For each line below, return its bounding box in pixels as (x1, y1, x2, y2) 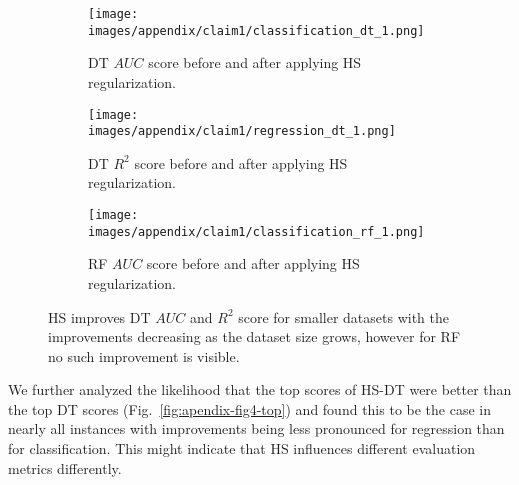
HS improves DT (48, 306, 151, 327)
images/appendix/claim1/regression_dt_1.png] (88, 124, 396, 139)
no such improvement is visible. (48, 345, 240, 366)
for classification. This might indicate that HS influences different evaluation (8, 438, 476, 459)
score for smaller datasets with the (238, 306, 450, 327)
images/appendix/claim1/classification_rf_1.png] (88, 224, 425, 239)
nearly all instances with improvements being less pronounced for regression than (8, 418, 505, 439)
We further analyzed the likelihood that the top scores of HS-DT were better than (8, 379, 512, 400)
